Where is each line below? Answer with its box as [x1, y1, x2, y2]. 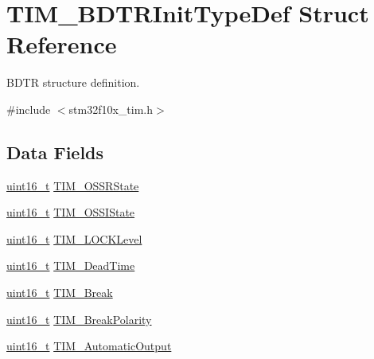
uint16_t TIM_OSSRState [6, 177, 139, 193]
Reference [6, 28, 117, 60]
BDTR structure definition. [6, 74, 140, 91]
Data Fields [6, 139, 104, 164]
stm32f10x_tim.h [68, 100, 154, 117]
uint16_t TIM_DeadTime [6, 257, 135, 274]
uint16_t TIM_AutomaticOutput [6, 338, 172, 354]
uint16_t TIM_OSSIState [6, 204, 135, 220]
